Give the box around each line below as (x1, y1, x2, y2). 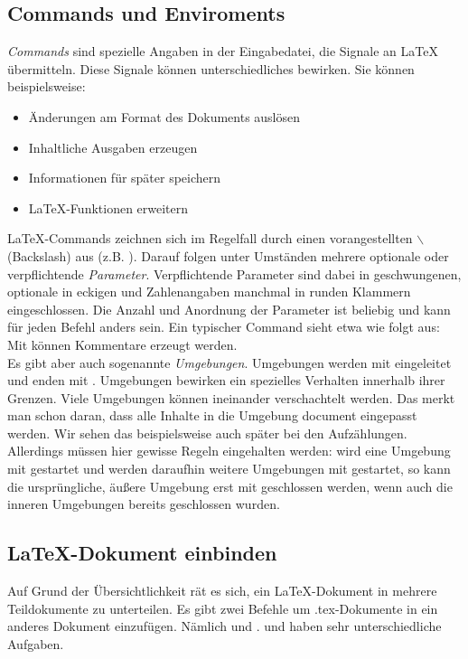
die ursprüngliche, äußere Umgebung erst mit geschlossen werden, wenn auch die (7, 476, 453, 495)
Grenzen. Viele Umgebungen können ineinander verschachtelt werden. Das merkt (7, 388, 455, 407)
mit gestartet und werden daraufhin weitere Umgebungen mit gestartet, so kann (7, 459, 451, 478)
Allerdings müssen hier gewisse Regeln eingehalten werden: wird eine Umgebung (7, 441, 451, 460)
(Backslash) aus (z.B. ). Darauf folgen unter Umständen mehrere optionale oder (7, 246, 449, 265)
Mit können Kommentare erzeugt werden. (7, 334, 238, 353)
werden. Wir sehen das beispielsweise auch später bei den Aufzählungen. (7, 423, 407, 442)
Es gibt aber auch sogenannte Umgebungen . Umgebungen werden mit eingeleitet (7, 353, 452, 372)
